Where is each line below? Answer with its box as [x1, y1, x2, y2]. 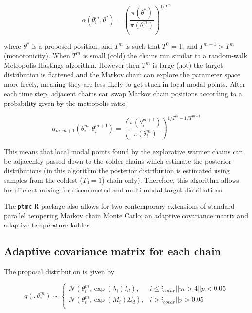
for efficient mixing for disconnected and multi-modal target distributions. [4, 184, 224, 194]
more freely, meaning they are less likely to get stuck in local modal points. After [4, 79, 246, 89]
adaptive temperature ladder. [4, 220, 91, 230]
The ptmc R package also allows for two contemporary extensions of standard [4, 201, 234, 211]
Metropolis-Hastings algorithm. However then [4, 60, 140, 70]
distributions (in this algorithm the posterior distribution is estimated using [4, 165, 230, 175]
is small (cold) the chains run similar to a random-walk [83, 50, 248, 60]
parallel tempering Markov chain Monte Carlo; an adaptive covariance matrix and [4, 210, 248, 220]
